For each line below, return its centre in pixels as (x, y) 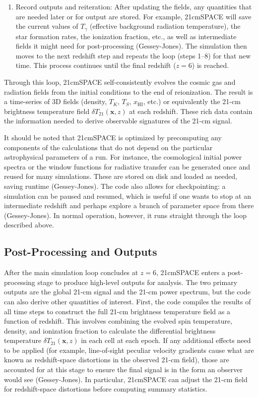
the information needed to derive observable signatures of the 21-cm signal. (118, 121)
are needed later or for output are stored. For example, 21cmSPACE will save (133, 16)
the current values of (47, 26)
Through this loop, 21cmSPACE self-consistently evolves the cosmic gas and (120, 82)
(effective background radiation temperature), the (165, 26)
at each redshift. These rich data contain (191, 111)
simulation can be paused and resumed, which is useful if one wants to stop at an (128, 196)
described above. (29, 225)
